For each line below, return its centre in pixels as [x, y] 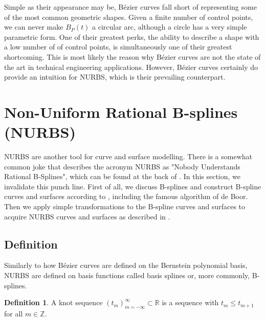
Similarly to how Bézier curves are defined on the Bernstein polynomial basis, [126, 265]
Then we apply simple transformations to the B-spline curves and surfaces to [125, 206]
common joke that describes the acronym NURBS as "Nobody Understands [122, 166]
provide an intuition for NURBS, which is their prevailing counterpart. [115, 77]
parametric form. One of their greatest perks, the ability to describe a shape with [132, 36]
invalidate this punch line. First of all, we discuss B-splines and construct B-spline [133, 186]
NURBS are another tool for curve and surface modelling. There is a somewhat [128, 156]
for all [14, 313]
